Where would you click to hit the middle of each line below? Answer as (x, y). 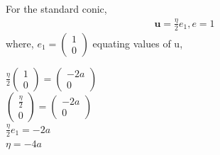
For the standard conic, (56, 8)
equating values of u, (138, 43)
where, (20, 43)
